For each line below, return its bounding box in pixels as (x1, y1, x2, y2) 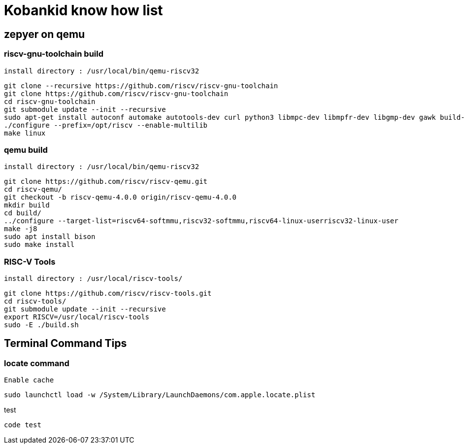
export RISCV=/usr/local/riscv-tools (4, 313, 150, 321)
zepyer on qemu (4, 28, 85, 40)
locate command (4, 358, 69, 368)
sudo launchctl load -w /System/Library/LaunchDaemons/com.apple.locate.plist (4, 391, 316, 399)
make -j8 (4, 225, 37, 233)
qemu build (4, 144, 48, 155)
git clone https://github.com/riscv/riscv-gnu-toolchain (4, 89, 229, 98)
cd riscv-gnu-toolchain (4, 97, 96, 105)
